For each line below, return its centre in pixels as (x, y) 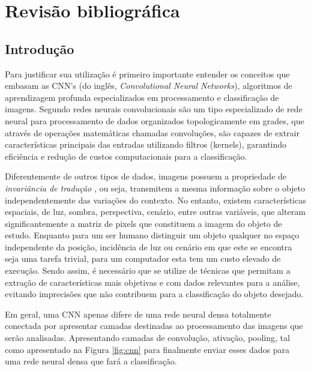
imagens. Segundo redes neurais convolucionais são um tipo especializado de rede (154, 109)
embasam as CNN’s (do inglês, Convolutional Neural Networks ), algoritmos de (149, 86)
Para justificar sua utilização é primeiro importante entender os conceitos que (147, 74)
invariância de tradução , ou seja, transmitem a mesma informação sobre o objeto (155, 188)
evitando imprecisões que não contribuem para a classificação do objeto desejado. (154, 294)
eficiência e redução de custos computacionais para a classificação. (126, 156)
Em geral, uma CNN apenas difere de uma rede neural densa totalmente (138, 314)
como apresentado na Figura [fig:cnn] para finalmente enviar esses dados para (147, 349)
